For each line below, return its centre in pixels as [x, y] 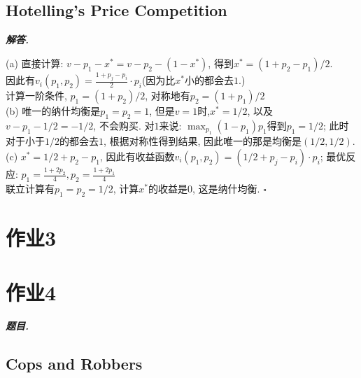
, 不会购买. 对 [124, 125]
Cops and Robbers [74, 364]
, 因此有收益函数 [137, 156]
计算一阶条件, [36, 96]
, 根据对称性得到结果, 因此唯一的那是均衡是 [203, 141]
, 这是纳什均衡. [226, 188]
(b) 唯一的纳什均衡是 [53, 111]
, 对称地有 [168, 96]
